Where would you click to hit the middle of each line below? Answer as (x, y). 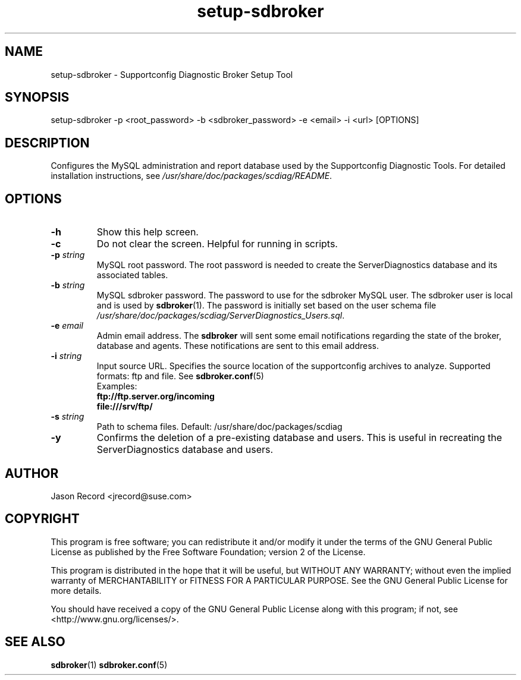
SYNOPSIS (37, 97)
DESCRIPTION (47, 143)
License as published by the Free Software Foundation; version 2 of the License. (208, 552)
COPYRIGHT (42, 519)
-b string (68, 285)
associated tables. (132, 275)
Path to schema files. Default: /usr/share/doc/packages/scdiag (219, 427)
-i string (66, 356)
